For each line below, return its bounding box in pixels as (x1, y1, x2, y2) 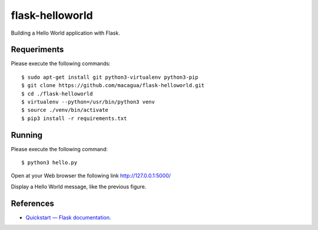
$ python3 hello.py (21, 159, 78, 166)
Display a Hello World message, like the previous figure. (11, 183, 147, 190)
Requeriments (11, 45, 64, 55)
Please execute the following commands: (11, 60, 111, 67)
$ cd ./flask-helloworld (21, 90, 93, 97)
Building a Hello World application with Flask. (11, 29, 120, 36)
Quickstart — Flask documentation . (25, 214, 111, 221)
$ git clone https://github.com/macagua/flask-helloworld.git (21, 82, 205, 89)
